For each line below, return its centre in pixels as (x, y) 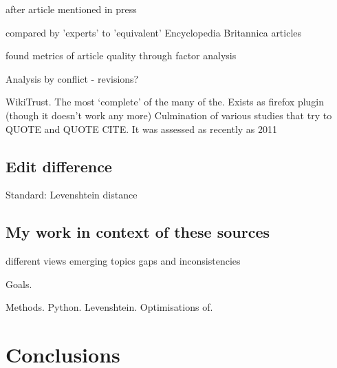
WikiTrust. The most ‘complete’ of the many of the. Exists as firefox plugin (165, 102)
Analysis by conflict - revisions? (72, 78)
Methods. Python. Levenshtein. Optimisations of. (109, 307)
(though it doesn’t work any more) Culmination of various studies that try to (169, 115)
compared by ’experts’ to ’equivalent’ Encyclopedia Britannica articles (154, 32)
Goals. (19, 284)
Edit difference (59, 166)
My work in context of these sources (138, 232)
